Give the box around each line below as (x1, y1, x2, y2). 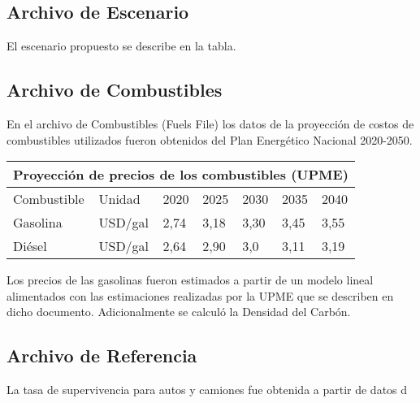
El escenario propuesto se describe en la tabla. (6, 37, 236, 54)
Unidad (98, 189, 141, 209)
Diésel (13, 236, 47, 256)
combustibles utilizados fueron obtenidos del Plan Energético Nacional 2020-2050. (6, 131, 413, 148)
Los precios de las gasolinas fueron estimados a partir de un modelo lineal (6, 271, 374, 288)
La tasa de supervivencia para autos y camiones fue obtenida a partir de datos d (6, 381, 408, 398)
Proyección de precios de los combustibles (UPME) (13, 165, 349, 184)
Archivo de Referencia (6, 343, 197, 368)
